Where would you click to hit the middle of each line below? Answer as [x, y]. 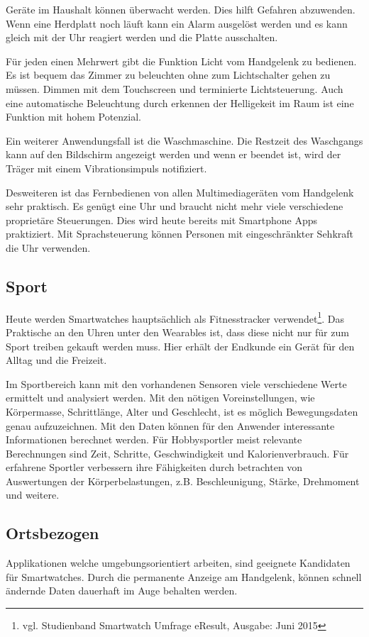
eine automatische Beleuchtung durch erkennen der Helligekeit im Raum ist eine [180, 103]
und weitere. [33, 495]
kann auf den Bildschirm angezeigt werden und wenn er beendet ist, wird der [174, 154]
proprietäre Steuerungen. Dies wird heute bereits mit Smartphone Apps [162, 220]
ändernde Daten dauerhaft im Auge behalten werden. [122, 591]
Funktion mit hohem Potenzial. [73, 117]
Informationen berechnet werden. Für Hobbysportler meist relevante [154, 439]
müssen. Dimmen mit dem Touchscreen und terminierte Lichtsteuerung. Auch [175, 88]
